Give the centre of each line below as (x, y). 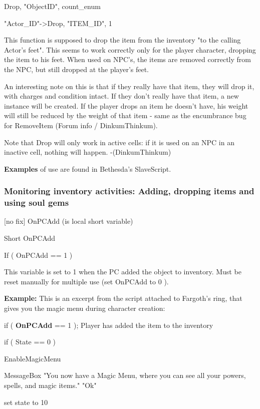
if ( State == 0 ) (30, 342)
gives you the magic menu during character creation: (85, 308)
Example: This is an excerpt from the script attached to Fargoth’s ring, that (123, 298)
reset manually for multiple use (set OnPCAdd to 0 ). (86, 281)
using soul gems (37, 202)
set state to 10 (26, 402)
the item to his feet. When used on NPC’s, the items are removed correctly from (127, 59)
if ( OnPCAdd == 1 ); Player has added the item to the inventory (109, 325)
